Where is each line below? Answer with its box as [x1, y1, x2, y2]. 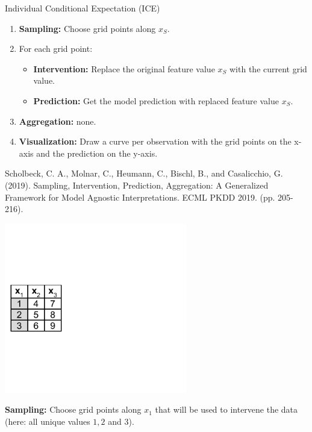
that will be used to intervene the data [155, 403, 298, 416]
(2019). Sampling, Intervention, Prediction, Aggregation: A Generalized [5, 178, 269, 191]
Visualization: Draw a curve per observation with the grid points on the [19, 135, 292, 148]
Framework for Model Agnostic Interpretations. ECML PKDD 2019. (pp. [5, 190, 275, 203]
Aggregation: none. [19, 114, 96, 127]
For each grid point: [19, 42, 93, 55]
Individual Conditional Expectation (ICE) [5, 2, 160, 14]
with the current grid [229, 62, 307, 75]
